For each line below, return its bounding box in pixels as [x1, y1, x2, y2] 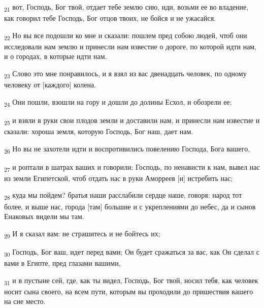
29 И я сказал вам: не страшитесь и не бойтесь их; [4, 228, 160, 240]
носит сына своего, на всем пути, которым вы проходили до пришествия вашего [4, 286, 253, 296]
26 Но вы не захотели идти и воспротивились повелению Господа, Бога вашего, [4, 143, 250, 155]
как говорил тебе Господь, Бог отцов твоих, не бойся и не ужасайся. [4, 13, 216, 23]
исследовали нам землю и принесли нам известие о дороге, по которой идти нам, [4, 41, 257, 51]
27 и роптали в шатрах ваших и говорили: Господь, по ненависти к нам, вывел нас [4, 161, 260, 173]
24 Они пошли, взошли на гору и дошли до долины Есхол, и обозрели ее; [4, 96, 232, 108]
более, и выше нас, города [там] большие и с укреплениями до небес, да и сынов [4, 201, 256, 211]
